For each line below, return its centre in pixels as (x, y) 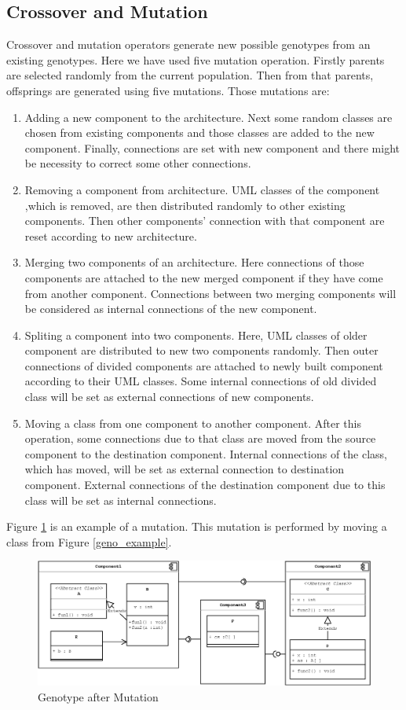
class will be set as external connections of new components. (169, 397)
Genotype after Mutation (98, 696)
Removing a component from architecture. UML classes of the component (202, 189)
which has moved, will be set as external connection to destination (185, 469)
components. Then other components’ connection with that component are (205, 221)
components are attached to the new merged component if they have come (204, 277)
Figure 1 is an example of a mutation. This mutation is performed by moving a (197, 526)
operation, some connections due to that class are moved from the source (200, 438)
